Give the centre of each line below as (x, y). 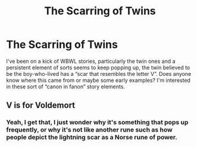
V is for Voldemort (41, 105)
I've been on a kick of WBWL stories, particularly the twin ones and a (91, 61)
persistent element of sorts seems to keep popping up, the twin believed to (98, 68)
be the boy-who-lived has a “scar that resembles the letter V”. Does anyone (99, 73)
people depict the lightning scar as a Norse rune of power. (92, 137)
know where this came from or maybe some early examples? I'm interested (98, 80)
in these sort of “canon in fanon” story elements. (65, 86)
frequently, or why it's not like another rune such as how (89, 130)
